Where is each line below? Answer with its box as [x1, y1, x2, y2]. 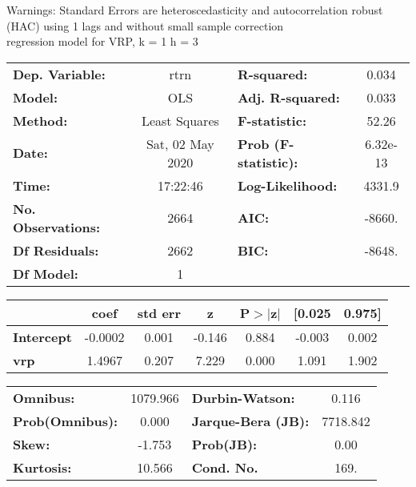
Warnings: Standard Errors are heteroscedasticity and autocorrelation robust [6, 2, 383, 18]
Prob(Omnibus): [13, 411, 118, 430]
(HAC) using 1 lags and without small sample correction [6, 17, 284, 34]
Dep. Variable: [13, 64, 106, 83]
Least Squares [141, 111, 219, 130]
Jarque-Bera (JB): [191, 411, 310, 430]
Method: [13, 111, 68, 130]
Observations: [13, 217, 101, 236]
